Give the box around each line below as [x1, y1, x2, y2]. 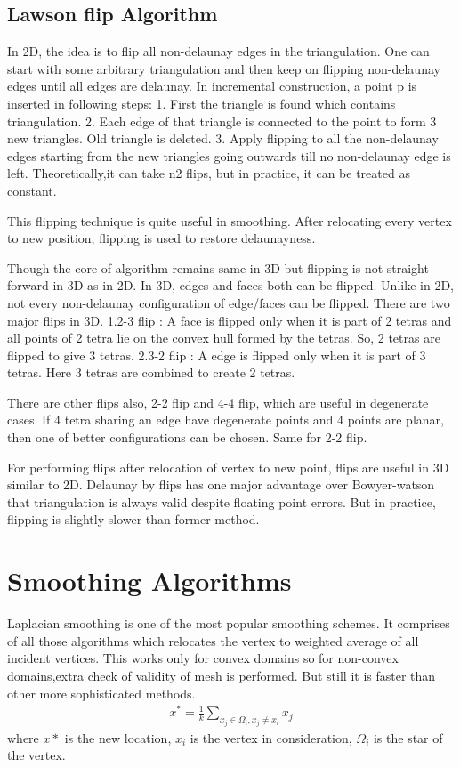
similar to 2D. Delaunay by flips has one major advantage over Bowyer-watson [7, 475, 435, 494]
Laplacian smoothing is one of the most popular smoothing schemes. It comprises [7, 614, 450, 633]
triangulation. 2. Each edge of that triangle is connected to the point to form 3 [7, 111, 437, 130]
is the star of [373, 728, 443, 747]
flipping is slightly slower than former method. [7, 510, 260, 529]
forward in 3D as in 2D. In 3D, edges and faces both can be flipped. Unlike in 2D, [7, 276, 454, 295]
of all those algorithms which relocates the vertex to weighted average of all [7, 631, 419, 650]
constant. [7, 181, 57, 199]
